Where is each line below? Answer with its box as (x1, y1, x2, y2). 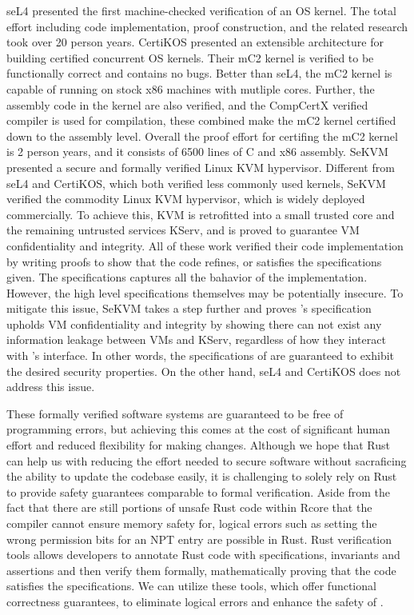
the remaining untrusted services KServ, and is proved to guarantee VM (6, 222, 360, 238)
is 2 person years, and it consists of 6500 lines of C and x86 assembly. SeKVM (6, 143, 388, 160)
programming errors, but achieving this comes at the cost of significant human (6, 421, 391, 437)
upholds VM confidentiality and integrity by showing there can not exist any (6, 315, 382, 332)
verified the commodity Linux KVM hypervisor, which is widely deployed (6, 190, 365, 207)
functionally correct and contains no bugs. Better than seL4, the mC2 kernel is (6, 65, 392, 82)
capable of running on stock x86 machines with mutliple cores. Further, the (6, 80, 375, 97)
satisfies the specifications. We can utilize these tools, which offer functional (6, 577, 376, 594)
